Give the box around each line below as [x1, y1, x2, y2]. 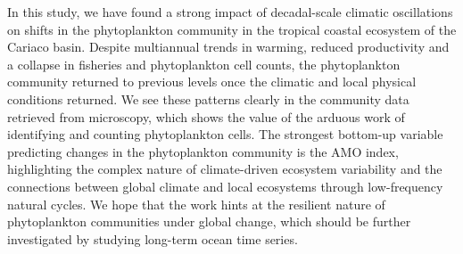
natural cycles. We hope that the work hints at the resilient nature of [7, 194, 385, 213]
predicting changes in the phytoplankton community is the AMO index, [7, 142, 399, 160]
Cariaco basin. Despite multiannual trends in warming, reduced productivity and [7, 37, 450, 56]
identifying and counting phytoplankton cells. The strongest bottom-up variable [7, 125, 443, 143]
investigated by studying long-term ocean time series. [7, 229, 298, 248]
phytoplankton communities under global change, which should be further [7, 212, 411, 231]
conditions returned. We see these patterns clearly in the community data [7, 89, 409, 108]
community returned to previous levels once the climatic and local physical [7, 72, 417, 91]
